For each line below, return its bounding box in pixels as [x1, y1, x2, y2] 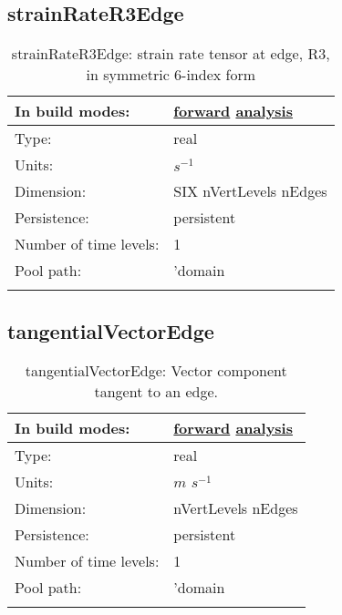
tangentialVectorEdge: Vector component [25, 360, 287, 382]
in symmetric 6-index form [86, 64, 256, 86]
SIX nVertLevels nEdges [173, 180, 327, 202]
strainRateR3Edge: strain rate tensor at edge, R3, [11, 43, 330, 65]
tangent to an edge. [94, 381, 219, 403]
